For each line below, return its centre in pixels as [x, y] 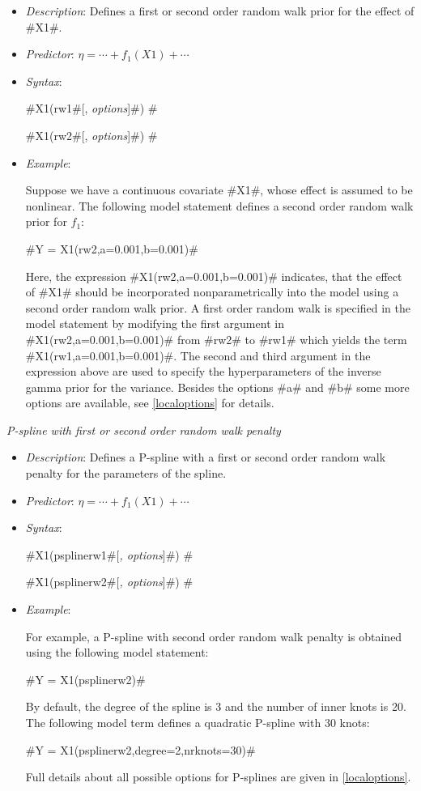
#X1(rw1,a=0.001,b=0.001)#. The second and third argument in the [198, 355]
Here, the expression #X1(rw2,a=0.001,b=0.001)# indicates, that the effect [214, 276]
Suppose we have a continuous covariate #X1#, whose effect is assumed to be [219, 190]
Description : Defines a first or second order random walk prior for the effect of [220, 11]
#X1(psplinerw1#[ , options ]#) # [109, 554]
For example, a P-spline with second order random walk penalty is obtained [214, 636]
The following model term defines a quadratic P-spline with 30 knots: [198, 722]
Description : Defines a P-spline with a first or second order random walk [206, 457]
